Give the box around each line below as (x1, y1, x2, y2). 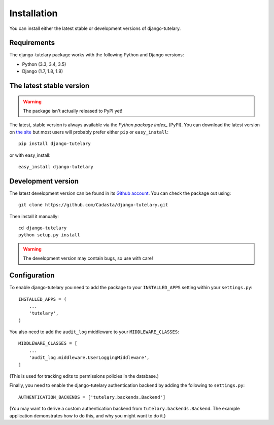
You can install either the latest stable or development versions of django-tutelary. (9, 25, 181, 31)
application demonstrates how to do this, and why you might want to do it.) (9, 412, 166, 418)
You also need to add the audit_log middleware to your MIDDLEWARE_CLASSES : (9, 329, 180, 335)
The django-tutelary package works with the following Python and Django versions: (9, 52, 184, 58)
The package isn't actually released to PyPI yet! (23, 108, 123, 114)
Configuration (9, 271, 55, 280)
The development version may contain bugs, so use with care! (23, 255, 153, 261)
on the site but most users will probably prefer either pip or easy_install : (9, 129, 168, 135)
